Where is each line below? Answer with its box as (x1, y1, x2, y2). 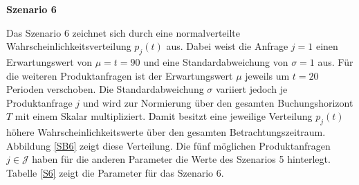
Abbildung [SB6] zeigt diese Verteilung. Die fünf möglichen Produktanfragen (6, 138, 331, 152)
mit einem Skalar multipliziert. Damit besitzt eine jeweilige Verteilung (15, 109, 313, 123)
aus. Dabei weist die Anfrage (166, 39, 288, 53)
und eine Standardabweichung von (143, 54, 288, 69)
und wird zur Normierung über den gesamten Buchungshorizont (82, 95, 353, 109)
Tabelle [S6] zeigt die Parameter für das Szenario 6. (6, 165, 224, 179)
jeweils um (245, 68, 290, 82)
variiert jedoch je (216, 82, 288, 96)
